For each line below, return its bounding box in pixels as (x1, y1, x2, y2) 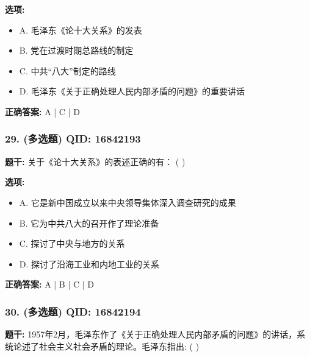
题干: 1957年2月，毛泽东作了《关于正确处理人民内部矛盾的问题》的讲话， (5, 328, 297, 341)
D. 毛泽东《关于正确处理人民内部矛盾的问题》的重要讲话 (19, 85, 245, 97)
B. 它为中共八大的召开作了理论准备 (19, 216, 159, 229)
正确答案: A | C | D (5, 105, 80, 118)
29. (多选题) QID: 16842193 (5, 131, 141, 146)
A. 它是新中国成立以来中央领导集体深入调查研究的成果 (19, 196, 236, 208)
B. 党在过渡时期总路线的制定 (19, 44, 134, 57)
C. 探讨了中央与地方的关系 (19, 237, 125, 250)
